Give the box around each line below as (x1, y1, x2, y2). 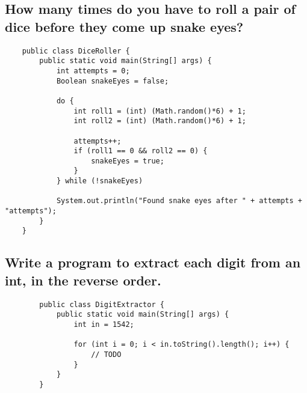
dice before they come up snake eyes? (5, 17, 244, 35)
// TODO (91, 350, 122, 359)
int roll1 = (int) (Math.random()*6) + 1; (73, 106, 246, 115)
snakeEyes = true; (91, 156, 164, 165)
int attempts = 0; (56, 66, 130, 75)
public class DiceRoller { (22, 46, 130, 55)
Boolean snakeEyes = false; (56, 76, 169, 85)
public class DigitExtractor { (39, 300, 164, 309)
